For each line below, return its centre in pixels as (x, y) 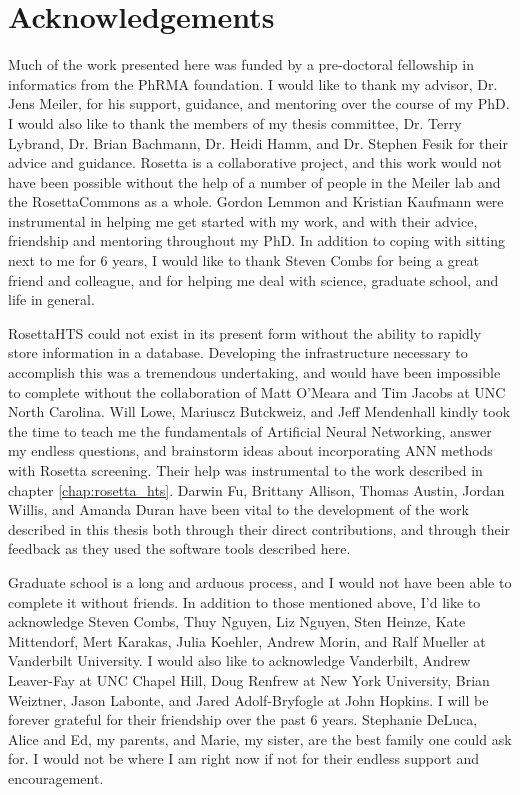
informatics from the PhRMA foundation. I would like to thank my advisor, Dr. (253, 83)
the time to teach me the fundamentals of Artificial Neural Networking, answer (250, 430)
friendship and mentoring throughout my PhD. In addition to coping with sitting (256, 240)
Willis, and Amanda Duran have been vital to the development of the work (238, 509)
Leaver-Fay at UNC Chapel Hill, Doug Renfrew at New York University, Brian (249, 679)
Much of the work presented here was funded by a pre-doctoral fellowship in (241, 64)
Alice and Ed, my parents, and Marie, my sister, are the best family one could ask (260, 738)
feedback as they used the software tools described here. (179, 548)
